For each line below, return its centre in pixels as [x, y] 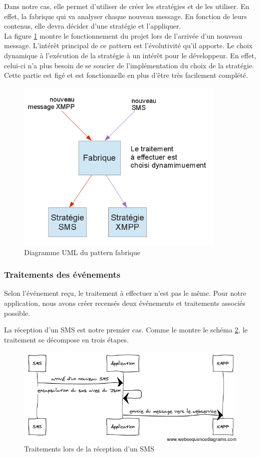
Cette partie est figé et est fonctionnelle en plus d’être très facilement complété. [126, 75]
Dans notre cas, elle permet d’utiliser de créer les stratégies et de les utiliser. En [127, 6]
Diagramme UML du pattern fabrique [82, 252]
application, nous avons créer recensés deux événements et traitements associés [125, 303]
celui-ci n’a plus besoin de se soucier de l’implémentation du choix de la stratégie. [129, 65]
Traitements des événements [62, 274]
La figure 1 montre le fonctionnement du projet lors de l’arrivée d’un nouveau [123, 35]
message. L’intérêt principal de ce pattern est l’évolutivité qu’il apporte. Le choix [128, 45]
